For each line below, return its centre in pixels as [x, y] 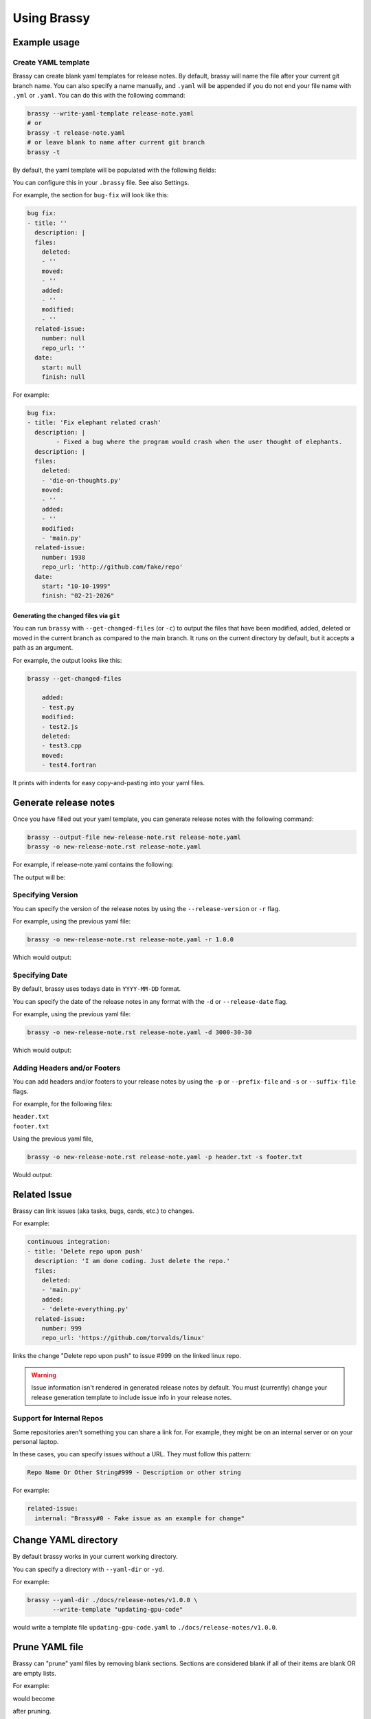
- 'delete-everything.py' [85, 1309]
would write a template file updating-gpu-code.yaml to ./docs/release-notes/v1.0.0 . [145, 1628]
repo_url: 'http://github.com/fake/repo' [112, 567]
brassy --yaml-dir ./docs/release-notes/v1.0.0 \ [112, 1600]
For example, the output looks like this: [67, 660]
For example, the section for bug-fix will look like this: [91, 195]
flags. [21, 1091]
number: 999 [62, 1328]
